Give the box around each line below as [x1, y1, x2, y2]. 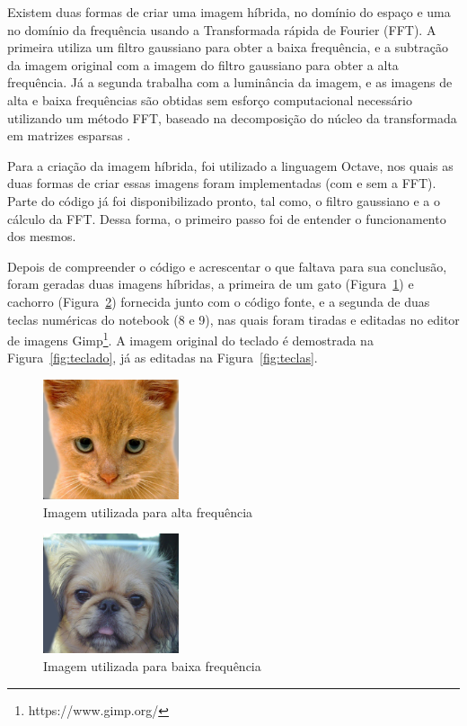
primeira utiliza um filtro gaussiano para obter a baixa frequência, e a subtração [7, 38, 448, 57]
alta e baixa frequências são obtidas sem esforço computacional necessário [7, 90, 412, 109]
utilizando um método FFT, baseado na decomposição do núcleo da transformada [7, 108, 457, 127]
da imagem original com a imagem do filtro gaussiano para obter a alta [7, 55, 399, 74]
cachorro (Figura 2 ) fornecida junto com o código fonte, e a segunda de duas [7, 291, 430, 310]
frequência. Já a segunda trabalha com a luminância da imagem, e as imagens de [7, 73, 453, 92]
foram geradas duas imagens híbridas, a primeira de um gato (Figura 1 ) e [7, 274, 414, 293]
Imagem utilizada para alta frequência [43, 502, 253, 521]
